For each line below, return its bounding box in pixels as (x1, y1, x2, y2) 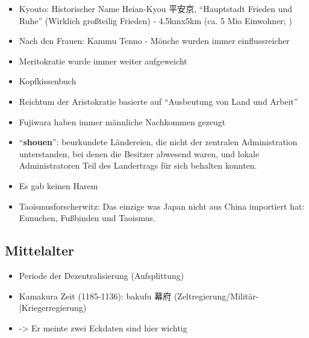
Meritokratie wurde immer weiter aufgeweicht (19, 54, 187, 67)
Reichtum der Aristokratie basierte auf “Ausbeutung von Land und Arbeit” (19, 95, 298, 107)
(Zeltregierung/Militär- (173, 289, 259, 302)
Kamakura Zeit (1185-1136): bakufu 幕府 (19, 289, 172, 302)
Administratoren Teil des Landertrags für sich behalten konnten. (19, 159, 257, 172)
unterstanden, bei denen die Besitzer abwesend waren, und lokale (19, 147, 260, 160)
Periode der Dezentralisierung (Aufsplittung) (19, 269, 184, 281)
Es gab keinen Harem (19, 179, 98, 192)
